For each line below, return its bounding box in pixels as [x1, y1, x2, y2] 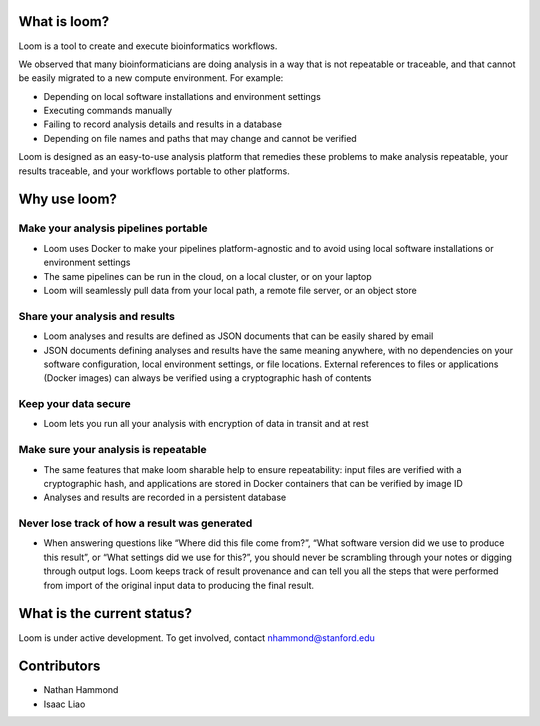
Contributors [18, 658, 101, 675]
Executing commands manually [43, 105, 173, 117]
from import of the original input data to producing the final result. [43, 579, 315, 591]
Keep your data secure [18, 397, 132, 411]
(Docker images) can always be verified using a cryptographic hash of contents [43, 372, 372, 384]
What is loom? [18, 13, 110, 30]
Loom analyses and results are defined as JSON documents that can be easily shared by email [43, 330, 434, 342]
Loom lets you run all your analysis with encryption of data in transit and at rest [43, 418, 369, 430]
